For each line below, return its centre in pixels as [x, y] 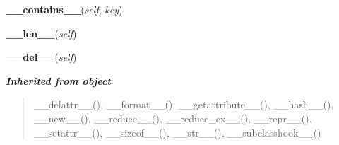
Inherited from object [58, 80]
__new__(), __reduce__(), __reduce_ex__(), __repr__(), [173, 118]
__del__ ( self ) [41, 57]
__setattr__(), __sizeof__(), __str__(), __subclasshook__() [177, 132]
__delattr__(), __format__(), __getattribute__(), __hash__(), [184, 104]
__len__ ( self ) [41, 33]
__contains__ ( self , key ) [64, 9]
